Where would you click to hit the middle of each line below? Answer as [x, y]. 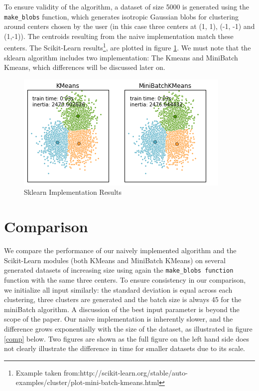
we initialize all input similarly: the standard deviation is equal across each [118, 289]
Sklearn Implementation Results [73, 192]
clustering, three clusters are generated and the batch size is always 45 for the [123, 299]
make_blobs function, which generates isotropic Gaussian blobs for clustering [121, 16]
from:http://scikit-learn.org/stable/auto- [126, 372]
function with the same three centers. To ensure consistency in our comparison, [125, 280]
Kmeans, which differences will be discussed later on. [85, 67]
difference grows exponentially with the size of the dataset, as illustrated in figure [128, 329]
